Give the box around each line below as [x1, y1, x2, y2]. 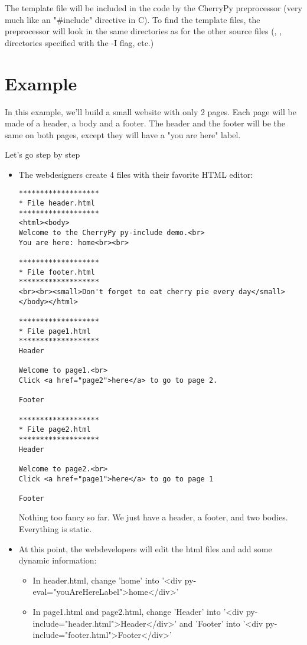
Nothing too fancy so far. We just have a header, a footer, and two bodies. [18, 511, 288, 523]
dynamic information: [18, 554, 97, 566]
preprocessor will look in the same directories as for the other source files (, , [5, 25, 282, 37]
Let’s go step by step [5, 148, 80, 161]
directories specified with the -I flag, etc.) [5, 36, 154, 48]
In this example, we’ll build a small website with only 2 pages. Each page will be [5, 105, 296, 118]
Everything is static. [18, 523, 92, 535]
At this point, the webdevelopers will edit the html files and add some [18, 542, 272, 555]
